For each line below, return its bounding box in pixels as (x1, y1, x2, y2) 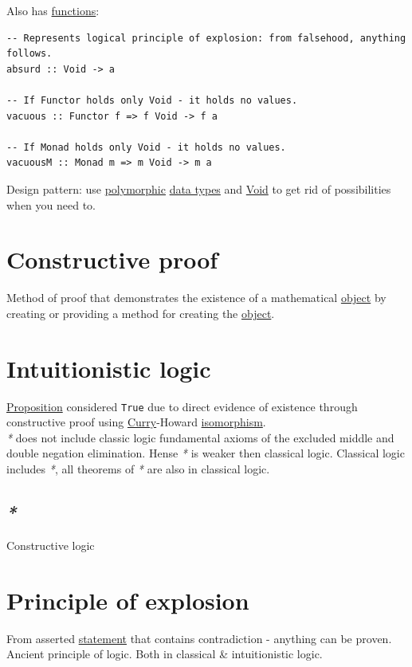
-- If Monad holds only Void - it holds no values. (6, 141, 286, 153)
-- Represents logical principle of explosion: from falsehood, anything (6, 32, 406, 44)
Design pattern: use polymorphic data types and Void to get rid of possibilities (6, 180, 391, 197)
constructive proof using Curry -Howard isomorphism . (6, 414, 266, 430)
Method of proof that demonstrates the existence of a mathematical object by (6, 289, 386, 306)
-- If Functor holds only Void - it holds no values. (6, 94, 298, 106)
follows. (6, 48, 53, 60)
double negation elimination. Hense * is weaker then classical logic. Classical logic (6, 445, 405, 461)
